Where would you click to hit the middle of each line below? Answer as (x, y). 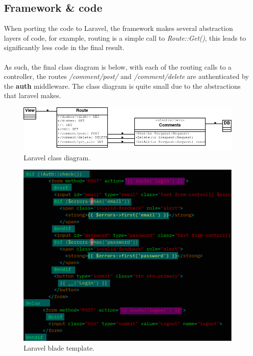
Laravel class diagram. (57, 158)
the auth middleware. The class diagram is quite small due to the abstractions (122, 86)
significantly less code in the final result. (64, 47)
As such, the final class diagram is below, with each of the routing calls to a (118, 66)
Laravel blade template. (59, 348)
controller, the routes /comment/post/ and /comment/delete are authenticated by (126, 76)
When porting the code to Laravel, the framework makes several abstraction (118, 28)
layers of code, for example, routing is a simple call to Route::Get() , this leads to (125, 38)
